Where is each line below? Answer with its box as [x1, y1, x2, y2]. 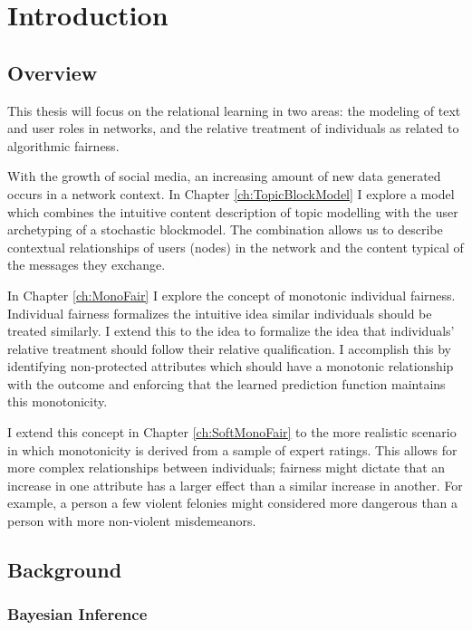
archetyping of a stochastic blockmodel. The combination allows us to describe [7, 220, 443, 239]
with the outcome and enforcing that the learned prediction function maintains [7, 374, 446, 393]
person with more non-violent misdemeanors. [7, 511, 256, 530]
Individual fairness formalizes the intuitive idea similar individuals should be [7, 303, 432, 322]
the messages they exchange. [7, 255, 166, 274]
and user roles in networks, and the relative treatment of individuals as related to [7, 119, 459, 138]
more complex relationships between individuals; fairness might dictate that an [7, 458, 446, 477]
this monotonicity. [7, 392, 108, 411]
